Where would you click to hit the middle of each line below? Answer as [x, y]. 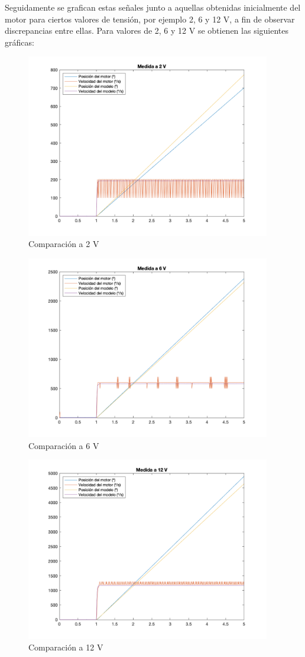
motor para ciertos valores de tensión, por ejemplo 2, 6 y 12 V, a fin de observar [150, 19]
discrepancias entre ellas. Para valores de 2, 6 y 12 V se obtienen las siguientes [147, 31]
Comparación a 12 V [66, 647]
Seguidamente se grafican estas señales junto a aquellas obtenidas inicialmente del [153, 7]
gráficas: [20, 42]
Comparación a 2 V [64, 244]
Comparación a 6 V [64, 445]
